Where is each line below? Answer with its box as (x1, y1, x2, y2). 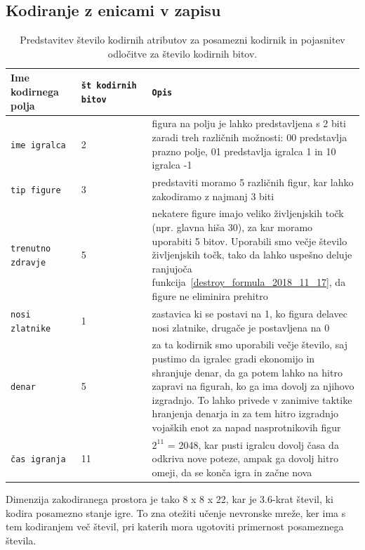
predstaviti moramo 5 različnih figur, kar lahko (152, 175, 354, 190)
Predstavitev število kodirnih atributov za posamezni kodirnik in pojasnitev (20, 32, 345, 47)
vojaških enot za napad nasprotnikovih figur (152, 420, 341, 435)
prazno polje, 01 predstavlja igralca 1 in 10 (152, 143, 336, 158)
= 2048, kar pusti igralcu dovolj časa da (167, 437, 339, 452)
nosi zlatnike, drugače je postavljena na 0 (152, 320, 330, 334)
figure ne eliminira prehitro (152, 289, 268, 303)
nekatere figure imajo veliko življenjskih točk (152, 206, 344, 221)
